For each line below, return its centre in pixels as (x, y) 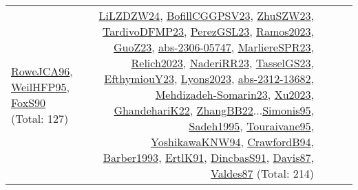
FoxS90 (29, 102)
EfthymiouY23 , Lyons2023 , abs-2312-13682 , (209, 79)
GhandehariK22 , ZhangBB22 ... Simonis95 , (214, 110)
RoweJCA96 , (42, 71)
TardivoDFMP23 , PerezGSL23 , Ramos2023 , (208, 31)
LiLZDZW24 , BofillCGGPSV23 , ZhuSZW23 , (206, 15)
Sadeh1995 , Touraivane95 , (251, 126)
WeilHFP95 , (40, 86)
